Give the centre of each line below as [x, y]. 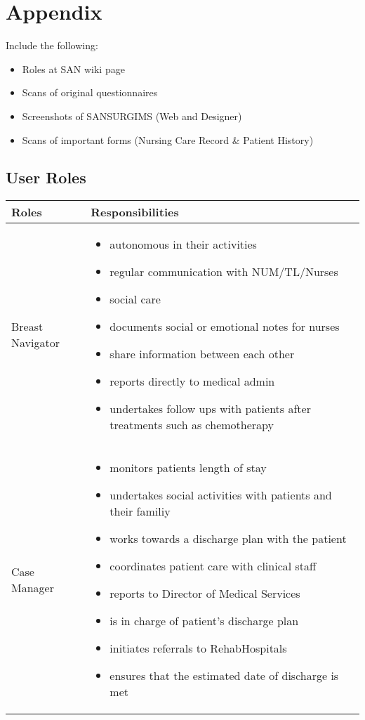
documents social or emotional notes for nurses [225, 327]
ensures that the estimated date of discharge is [224, 676]
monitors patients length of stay [188, 468]
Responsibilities [135, 212]
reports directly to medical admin [192, 381]
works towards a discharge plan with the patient [228, 539]
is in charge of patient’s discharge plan [204, 621]
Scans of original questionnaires [90, 92]
